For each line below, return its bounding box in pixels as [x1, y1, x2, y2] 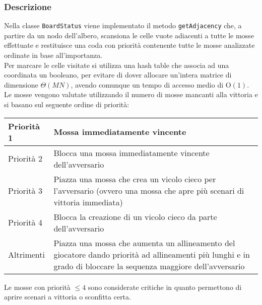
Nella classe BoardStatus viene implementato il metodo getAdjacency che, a [4, 20, 242, 31]
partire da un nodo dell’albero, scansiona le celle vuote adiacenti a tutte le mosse [4, 30, 254, 40]
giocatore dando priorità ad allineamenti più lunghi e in [53, 248, 250, 260]
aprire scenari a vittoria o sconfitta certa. [4, 291, 131, 302]
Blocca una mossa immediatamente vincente [53, 146, 210, 159]
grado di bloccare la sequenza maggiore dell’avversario [53, 260, 245, 272]
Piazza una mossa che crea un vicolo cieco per [53, 173, 216, 185]
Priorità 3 [8, 184, 42, 196]
